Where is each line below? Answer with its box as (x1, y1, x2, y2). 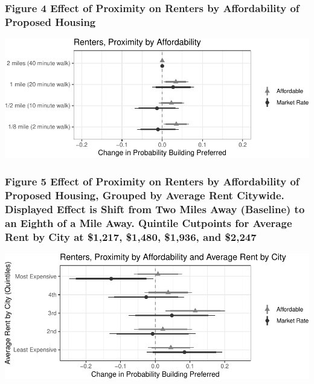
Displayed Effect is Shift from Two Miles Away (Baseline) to (5, 201, 305, 216)
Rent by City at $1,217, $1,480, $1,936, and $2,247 (5, 229, 257, 244)
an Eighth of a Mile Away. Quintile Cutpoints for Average (5, 215, 292, 230)
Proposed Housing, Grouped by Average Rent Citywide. (5, 187, 284, 202)
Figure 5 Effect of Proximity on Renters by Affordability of (5, 174, 300, 189)
